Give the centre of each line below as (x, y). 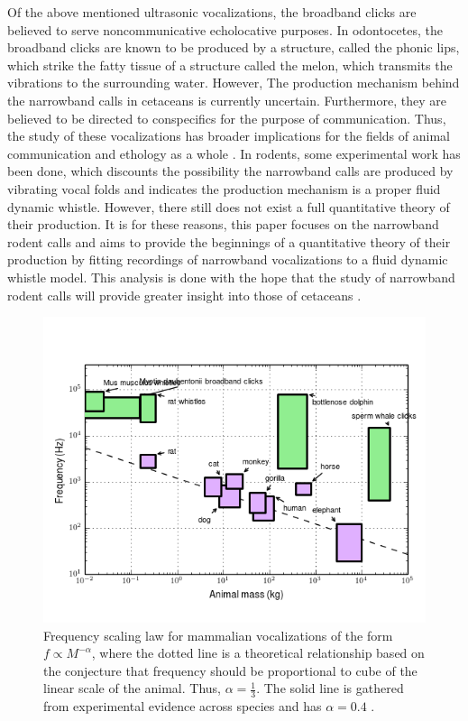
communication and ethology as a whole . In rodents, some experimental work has (234, 153)
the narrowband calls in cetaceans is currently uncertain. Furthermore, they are (227, 100)
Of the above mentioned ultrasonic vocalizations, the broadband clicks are (212, 12)
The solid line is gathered (334, 688)
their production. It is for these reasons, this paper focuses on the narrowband (223, 224)
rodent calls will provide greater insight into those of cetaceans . (184, 295)
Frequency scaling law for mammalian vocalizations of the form (218, 635)
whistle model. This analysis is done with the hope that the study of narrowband (231, 277)
